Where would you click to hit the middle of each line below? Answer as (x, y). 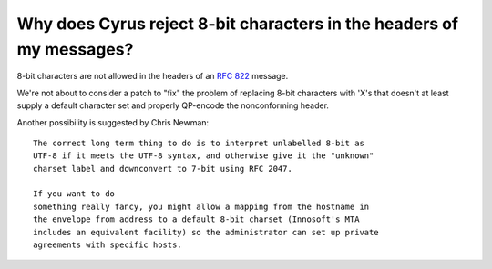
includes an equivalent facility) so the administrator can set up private (206, 232)
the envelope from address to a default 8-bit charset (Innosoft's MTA (196, 219)
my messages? (75, 49)
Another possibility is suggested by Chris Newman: (113, 122)
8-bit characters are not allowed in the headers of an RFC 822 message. (153, 76)
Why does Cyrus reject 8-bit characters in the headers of (238, 24)
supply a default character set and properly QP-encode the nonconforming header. (173, 105)
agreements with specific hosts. (108, 245)
